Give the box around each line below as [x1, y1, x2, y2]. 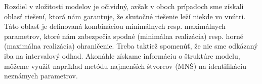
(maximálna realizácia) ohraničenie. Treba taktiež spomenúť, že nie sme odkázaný [4, 40, 258, 51]
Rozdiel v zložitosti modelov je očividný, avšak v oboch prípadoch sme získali [4, 1, 244, 11]
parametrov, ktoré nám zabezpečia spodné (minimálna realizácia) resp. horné [4, 30, 243, 41]
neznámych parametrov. [4, 70, 78, 81]
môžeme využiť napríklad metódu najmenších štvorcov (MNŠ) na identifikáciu [4, 60, 246, 71]
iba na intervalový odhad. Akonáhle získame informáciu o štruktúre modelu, [4, 50, 240, 61]
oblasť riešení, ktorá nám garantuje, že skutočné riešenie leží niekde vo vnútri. [4, 11, 246, 21]
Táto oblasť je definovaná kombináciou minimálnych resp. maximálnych [4, 21, 226, 31]
